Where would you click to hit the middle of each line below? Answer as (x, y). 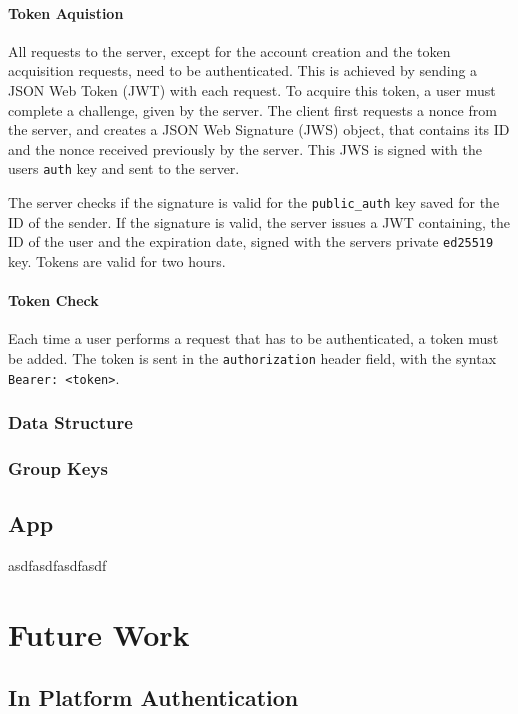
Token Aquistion (66, 12)
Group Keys (58, 467)
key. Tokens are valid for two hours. (117, 260)
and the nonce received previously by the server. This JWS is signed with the (245, 148)
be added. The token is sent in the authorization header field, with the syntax (252, 357)
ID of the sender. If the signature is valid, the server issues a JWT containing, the (259, 221)
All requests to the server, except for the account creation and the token (229, 50)
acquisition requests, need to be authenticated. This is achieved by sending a (243, 70)
